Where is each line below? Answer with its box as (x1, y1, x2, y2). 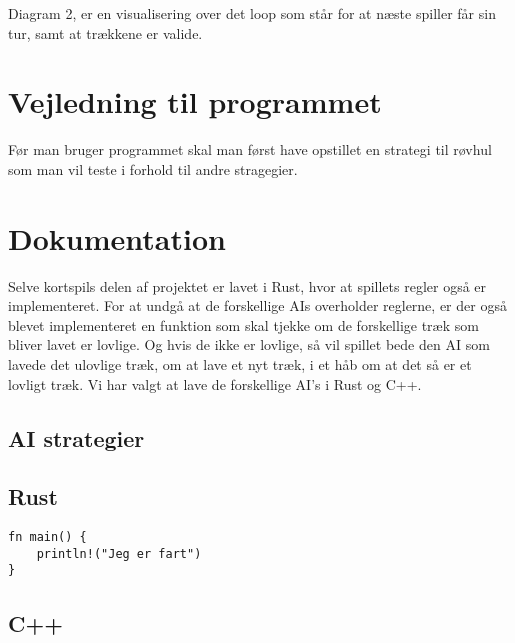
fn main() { (8, 530, 87, 545)
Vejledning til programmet (8, 81, 382, 122)
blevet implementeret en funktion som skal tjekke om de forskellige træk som (8, 314, 479, 335)
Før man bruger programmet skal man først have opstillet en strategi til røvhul (8, 139, 492, 160)
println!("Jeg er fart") (36, 546, 202, 561)
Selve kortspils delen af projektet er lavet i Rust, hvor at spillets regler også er (8, 275, 487, 296)
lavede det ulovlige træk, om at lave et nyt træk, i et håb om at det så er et (8, 354, 472, 374)
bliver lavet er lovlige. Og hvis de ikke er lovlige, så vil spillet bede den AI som (8, 334, 490, 355)
